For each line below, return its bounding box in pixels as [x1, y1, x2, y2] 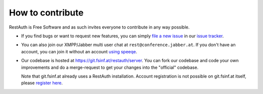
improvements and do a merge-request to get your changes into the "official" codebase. [21, 64, 199, 70]
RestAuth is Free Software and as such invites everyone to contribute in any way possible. [9, 24, 190, 30]
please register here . [21, 80, 63, 86]
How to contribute [9, 7, 84, 18]
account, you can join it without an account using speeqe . [21, 48, 137, 54]
